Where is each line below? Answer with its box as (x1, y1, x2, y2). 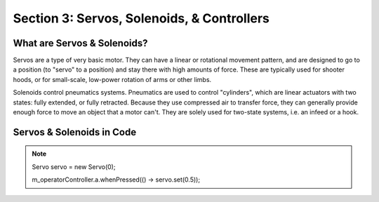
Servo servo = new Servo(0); (32, 162, 116, 171)
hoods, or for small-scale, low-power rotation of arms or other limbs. (13, 75, 212, 83)
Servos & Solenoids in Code (13, 126, 137, 138)
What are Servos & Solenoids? (13, 37, 148, 49)
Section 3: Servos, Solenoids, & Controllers (13, 11, 270, 26)
